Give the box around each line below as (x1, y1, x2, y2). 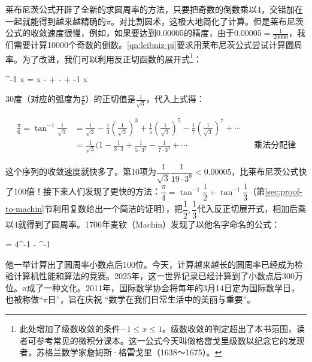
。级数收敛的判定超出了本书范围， (162, 322, 297, 335)
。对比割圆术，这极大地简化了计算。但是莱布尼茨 (110, 14, 304, 27)
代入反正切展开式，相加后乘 (197, 202, 307, 215)
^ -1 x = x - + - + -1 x (5, 72, 88, 85)
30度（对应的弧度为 (5, 92, 81, 105)
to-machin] (5, 202, 44, 215)
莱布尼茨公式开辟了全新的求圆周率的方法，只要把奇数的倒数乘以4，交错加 (5, 3, 295, 15)
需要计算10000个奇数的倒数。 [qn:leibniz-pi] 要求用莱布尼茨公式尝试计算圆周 (13, 38, 302, 51)
